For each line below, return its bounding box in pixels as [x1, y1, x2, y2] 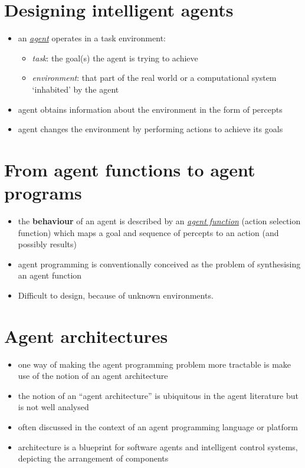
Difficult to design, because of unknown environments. [18, 289, 214, 301]
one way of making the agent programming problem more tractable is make [18, 358, 291, 370]
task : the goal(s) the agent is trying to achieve [32, 51, 198, 64]
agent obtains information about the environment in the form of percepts [18, 103, 283, 115]
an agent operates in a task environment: [18, 32, 166, 44]
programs [4, 181, 82, 205]
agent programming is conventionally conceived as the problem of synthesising [18, 257, 301, 270]
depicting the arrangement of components [18, 452, 169, 464]
